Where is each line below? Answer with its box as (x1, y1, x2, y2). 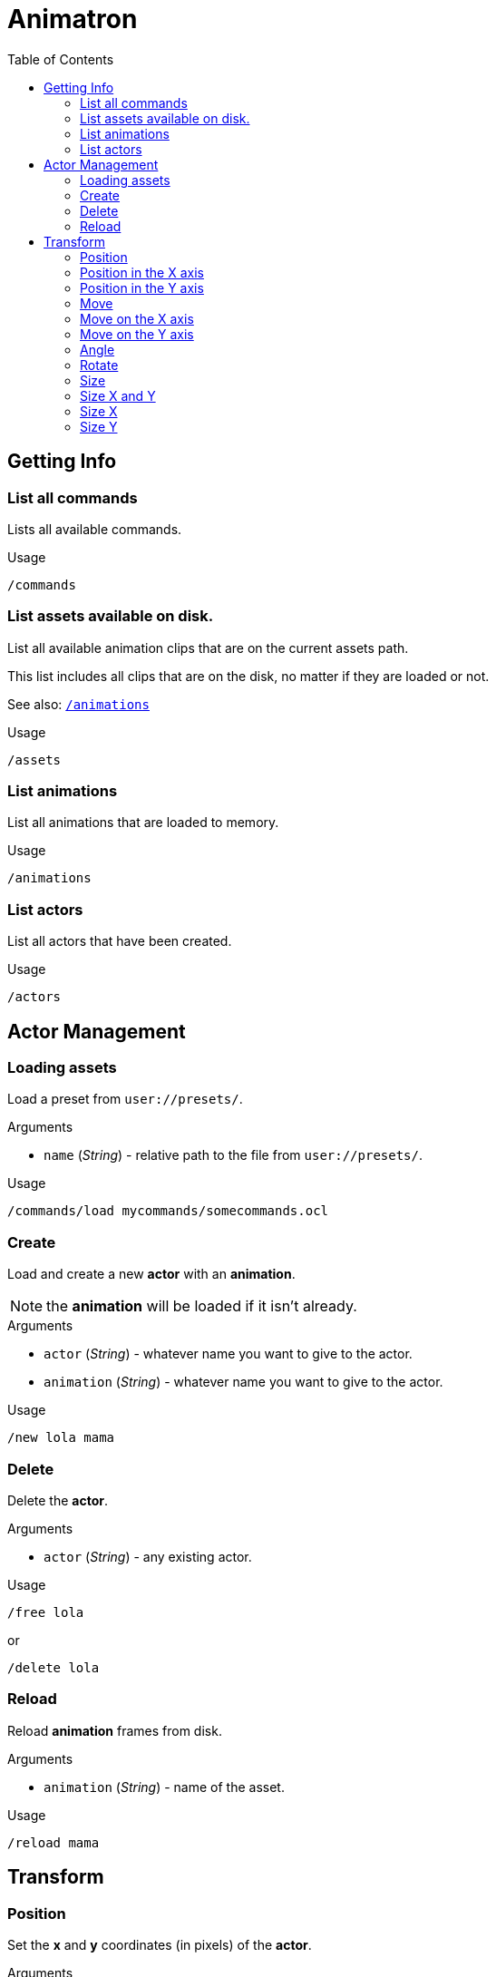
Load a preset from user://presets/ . (7, 1091, 243, 1107)
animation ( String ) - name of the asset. (44, 1778, 285, 1795)
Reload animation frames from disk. (7, 1722, 222, 1738)
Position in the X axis (80, 264, 204, 280)
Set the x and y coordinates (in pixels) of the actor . (7, 1936, 312, 1953)
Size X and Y (80, 387, 156, 404)
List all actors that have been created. (7, 933, 232, 950)
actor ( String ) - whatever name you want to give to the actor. (44, 1346, 413, 1362)
